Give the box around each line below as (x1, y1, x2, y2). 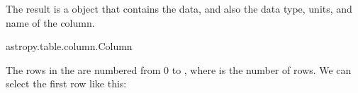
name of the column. (6, 15, 95, 30)
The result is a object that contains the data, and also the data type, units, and (6, 1, 352, 15)
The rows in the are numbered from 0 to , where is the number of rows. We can (6, 62, 352, 77)
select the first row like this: (6, 76, 127, 91)
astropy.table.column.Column (6, 39, 133, 54)
